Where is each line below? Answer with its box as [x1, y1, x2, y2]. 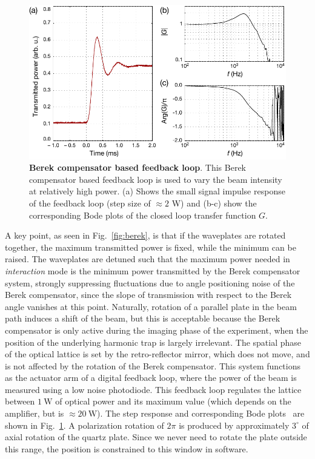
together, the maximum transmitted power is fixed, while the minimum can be [5, 240, 296, 253]
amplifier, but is [5, 407, 64, 420]
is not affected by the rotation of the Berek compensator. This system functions [5, 359, 301, 372]
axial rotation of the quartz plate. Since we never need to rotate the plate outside [5, 431, 307, 443]
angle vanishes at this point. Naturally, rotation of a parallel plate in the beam [5, 300, 297, 312]
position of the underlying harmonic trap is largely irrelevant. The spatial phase [5, 335, 302, 348]
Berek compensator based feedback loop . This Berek [29, 161, 247, 174]
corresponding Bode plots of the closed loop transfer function [29, 208, 256, 221]
